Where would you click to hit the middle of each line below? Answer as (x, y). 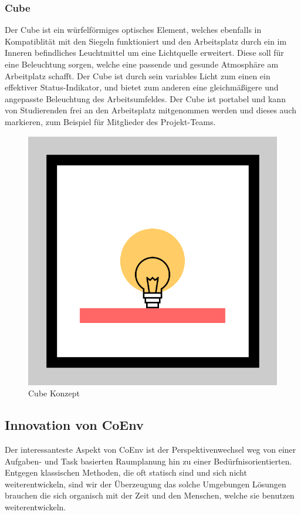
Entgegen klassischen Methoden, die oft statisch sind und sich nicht (126, 472)
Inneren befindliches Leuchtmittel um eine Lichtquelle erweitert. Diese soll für (144, 53)
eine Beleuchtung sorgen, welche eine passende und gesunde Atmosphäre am (142, 64)
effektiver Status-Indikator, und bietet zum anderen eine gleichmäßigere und (142, 87)
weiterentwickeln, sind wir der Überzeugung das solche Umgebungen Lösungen (146, 484)
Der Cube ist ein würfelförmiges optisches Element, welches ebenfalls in (133, 30)
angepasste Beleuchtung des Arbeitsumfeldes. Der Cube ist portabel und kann (145, 98)
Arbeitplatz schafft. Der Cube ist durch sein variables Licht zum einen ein (138, 75)
